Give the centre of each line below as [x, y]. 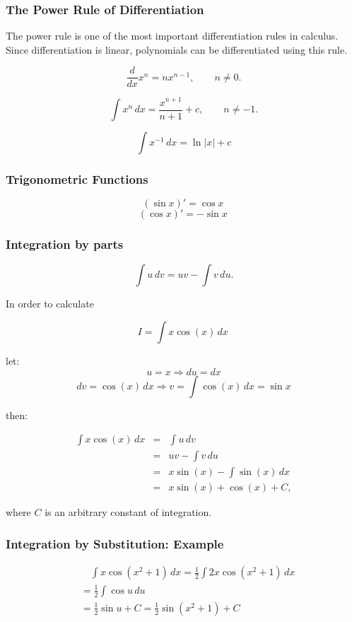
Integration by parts [65, 244]
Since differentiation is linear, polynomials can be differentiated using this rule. [177, 49]
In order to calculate [50, 304]
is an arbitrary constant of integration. [128, 512]
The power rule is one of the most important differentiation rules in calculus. [172, 36]
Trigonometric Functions [77, 178]
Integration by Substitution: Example [115, 543]
